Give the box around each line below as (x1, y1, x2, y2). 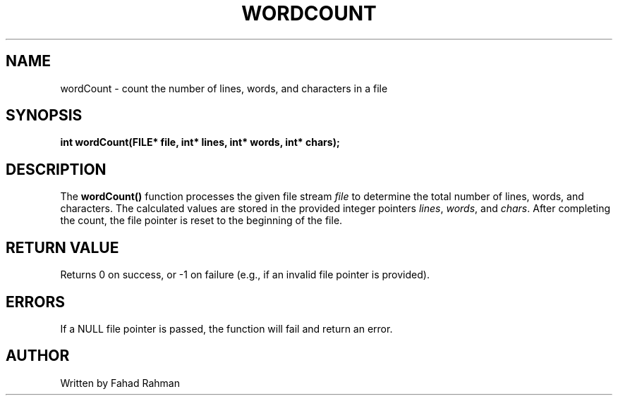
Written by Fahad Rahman (60, 376, 180, 389)
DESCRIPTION (6, 160, 107, 178)
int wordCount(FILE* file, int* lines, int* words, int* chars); (60, 136, 340, 149)
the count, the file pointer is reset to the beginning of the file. (60, 214, 343, 227)
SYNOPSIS (6, 106, 83, 125)
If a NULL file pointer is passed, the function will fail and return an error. (60, 322, 393, 335)
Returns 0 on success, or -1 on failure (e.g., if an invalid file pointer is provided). (60, 269, 430, 281)
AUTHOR (6, 347, 70, 365)
